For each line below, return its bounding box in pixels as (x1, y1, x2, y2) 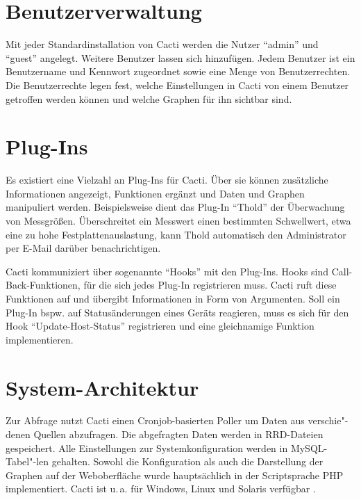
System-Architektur (6, 373, 199, 401)
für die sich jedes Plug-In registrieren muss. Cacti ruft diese (83, 277, 337, 292)
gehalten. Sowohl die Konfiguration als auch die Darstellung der (51, 454, 324, 469)
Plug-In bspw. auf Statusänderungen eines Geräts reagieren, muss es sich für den (6, 305, 349, 319)
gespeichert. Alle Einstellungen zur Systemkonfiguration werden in (6, 440, 288, 455)
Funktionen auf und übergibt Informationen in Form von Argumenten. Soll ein (6, 291, 340, 305)
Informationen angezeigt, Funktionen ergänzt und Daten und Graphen (6, 186, 305, 200)
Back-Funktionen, (6, 277, 81, 292)
